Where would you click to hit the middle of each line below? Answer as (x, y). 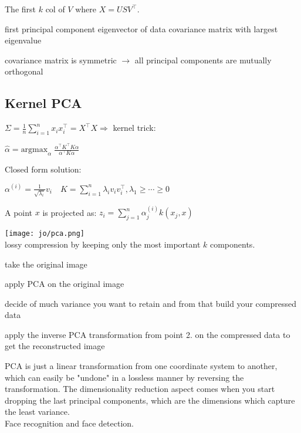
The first (21, 9)
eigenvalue (23, 40)
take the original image (46, 264)
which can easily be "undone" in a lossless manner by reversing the (124, 377)
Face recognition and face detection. (69, 423)
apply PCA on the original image (65, 284)
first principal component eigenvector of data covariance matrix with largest (141, 28)
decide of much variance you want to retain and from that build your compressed (150, 303)
